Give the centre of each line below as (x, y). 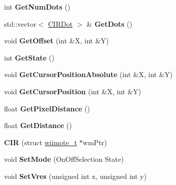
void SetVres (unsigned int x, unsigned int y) (75, 176)
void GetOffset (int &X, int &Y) (56, 41)
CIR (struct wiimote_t (41, 142)
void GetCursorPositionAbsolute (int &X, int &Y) (89, 74)
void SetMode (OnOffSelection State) (64, 159)
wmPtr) (95, 142)
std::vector (20, 23)
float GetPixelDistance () (47, 108)
